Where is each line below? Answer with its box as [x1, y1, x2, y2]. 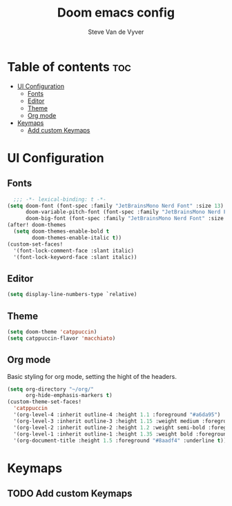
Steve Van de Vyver [88, 28, 144, 36]
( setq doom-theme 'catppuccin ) [7, 328, 97, 335]
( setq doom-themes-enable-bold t [13, 228, 110, 235]
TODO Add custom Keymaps [7, 487, 133, 499]
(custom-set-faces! [7, 240, 64, 248]
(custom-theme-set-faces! [7, 398, 81, 405]
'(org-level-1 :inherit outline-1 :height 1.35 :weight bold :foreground [13, 430, 230, 438]
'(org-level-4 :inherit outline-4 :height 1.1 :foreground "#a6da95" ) [13, 411, 221, 418]
